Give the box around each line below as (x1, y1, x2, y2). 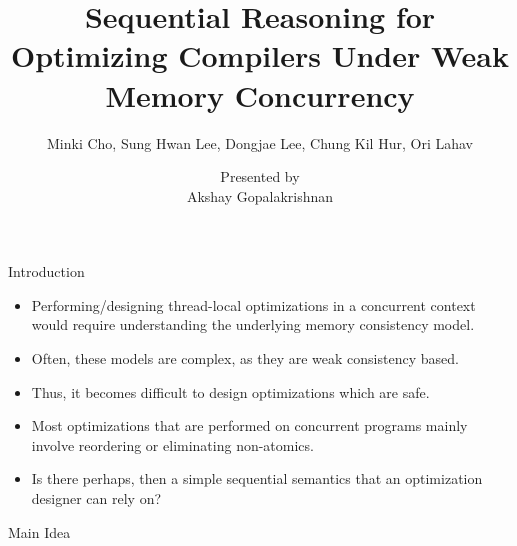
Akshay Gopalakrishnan (186, 185, 334, 206)
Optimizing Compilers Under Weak (11, 35, 509, 76)
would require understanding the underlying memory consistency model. (31, 314, 475, 335)
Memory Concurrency (105, 74, 415, 115)
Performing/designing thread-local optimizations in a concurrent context (31, 294, 476, 315)
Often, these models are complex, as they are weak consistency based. (31, 348, 459, 369)
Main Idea (8, 521, 71, 542)
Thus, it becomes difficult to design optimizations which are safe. (31, 381, 430, 402)
